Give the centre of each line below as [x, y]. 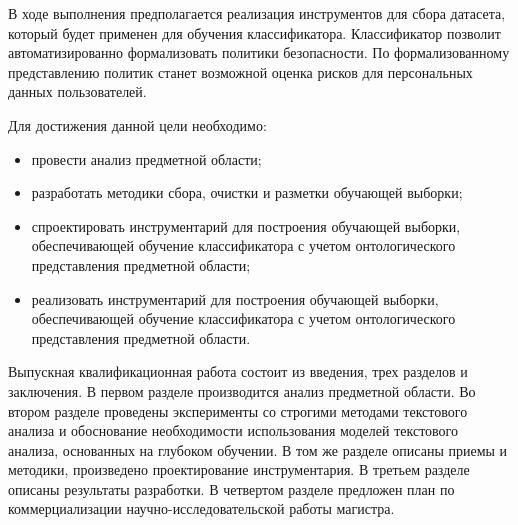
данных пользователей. [77, 91]
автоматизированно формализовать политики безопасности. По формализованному [259, 52]
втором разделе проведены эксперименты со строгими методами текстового [238, 410]
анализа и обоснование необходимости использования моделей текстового [233, 430]
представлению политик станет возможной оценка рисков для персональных [240, 71]
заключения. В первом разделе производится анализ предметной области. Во [242, 390]
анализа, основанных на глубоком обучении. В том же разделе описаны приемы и [258, 449]
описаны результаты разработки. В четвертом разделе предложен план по [231, 488]
